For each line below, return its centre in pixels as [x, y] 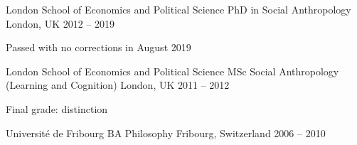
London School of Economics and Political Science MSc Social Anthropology [172, 71]
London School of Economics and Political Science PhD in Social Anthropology [178, 9]
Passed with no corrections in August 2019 [98, 47]
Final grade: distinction [57, 108]
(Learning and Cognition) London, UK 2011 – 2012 [118, 85]
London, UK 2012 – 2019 [60, 23]
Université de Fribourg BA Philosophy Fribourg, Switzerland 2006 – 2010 [166, 133]
